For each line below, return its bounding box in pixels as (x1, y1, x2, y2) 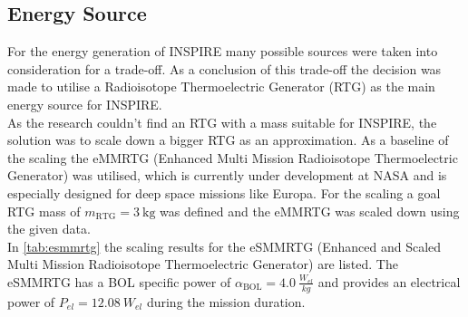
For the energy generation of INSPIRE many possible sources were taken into (7, 42, 438, 61)
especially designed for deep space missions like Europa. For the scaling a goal (7, 183, 441, 202)
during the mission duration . (146, 292, 306, 311)
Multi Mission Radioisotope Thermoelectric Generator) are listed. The (7, 255, 398, 274)
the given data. (7, 219, 91, 238)
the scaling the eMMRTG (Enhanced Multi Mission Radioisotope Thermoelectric (7, 148, 458, 167)
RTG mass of (7, 201, 81, 220)
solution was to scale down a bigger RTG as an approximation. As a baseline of (7, 130, 449, 149)
